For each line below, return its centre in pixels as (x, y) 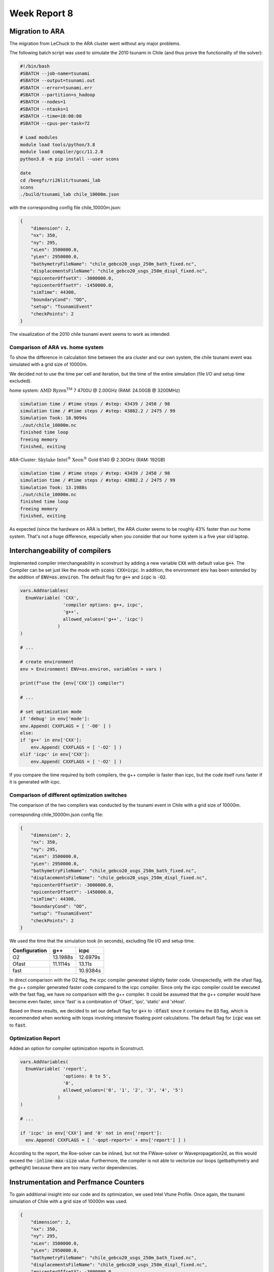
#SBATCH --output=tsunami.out (58, 81)
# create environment (47, 662)
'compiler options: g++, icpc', (103, 605)
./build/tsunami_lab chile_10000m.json (70, 194)
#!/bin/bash (35, 66)
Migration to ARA (37, 31)
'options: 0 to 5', (87, 1076)
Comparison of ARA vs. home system (57, 347)
